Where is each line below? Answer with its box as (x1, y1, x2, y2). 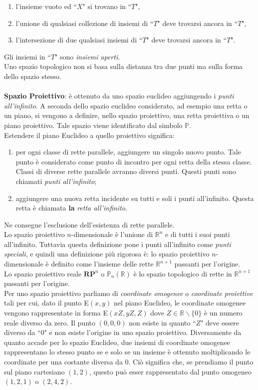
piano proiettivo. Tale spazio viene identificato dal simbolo (4, 119, 183, 130)
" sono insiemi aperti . (55, 51, 120, 61)
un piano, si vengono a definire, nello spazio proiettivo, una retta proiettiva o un (4, 110, 250, 120)
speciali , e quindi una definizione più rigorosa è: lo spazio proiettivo (4, 248, 210, 259)
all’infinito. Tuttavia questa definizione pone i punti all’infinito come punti (4, 238, 231, 249)
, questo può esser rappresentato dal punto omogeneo (89, 366, 252, 376)
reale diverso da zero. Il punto (4, 317, 95, 327)
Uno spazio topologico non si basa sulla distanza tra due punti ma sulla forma (4, 61, 243, 71)
